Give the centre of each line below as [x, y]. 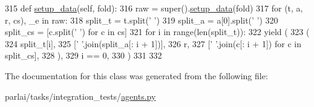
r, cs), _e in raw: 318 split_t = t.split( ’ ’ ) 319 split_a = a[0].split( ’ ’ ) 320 [142, 20]
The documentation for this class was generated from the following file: [136, 75]
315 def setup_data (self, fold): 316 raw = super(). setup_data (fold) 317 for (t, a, [154, 8]
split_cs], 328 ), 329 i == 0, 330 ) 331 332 [83, 55]
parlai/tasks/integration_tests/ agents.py [80, 96]
